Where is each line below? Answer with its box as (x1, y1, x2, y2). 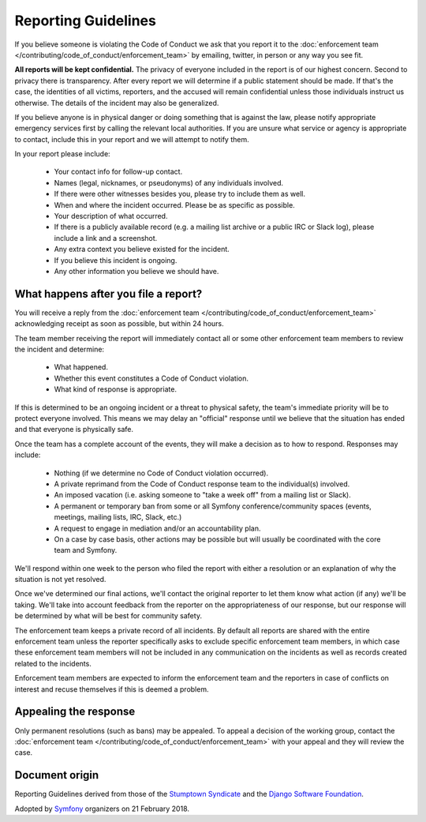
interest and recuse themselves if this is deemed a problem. (14, 684, 209, 694)
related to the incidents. (14, 659, 92, 668)
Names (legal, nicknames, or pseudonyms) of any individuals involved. (54, 178, 284, 187)
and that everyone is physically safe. (14, 425, 134, 434)
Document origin (14, 768, 99, 782)
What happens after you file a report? (14, 287, 203, 300)
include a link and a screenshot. (54, 233, 158, 242)
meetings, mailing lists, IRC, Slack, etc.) (54, 512, 182, 522)
